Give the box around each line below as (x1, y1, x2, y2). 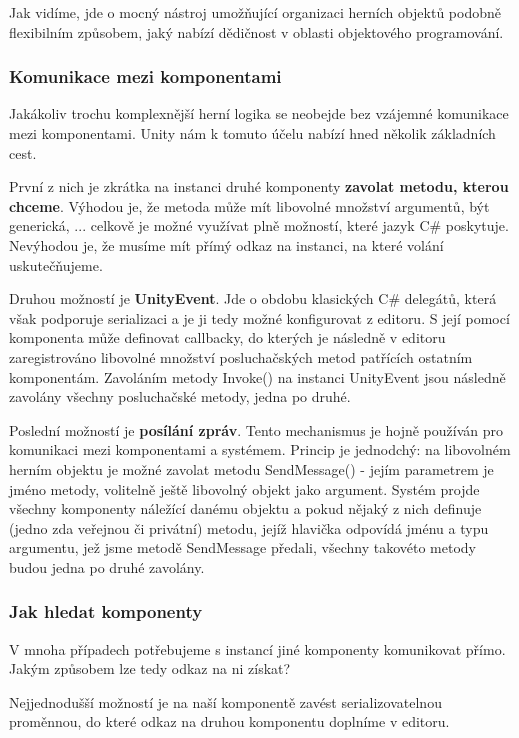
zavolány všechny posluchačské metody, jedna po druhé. (9, 386, 351, 407)
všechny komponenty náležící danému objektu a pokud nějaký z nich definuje (9, 498, 482, 519)
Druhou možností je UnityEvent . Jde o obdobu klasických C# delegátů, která (9, 288, 497, 309)
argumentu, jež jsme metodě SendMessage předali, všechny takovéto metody (9, 537, 477, 558)
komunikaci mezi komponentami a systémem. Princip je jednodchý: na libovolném (9, 439, 511, 460)
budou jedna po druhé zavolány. (9, 556, 205, 577)
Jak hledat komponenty (9, 599, 203, 624)
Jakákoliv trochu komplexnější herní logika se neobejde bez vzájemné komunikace (9, 103, 509, 124)
